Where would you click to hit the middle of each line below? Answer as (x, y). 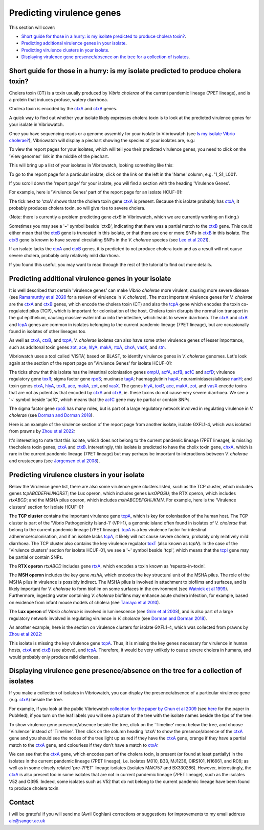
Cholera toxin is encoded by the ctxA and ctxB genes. (63, 109)
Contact (22, 802)
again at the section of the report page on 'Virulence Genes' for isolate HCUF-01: (90, 363)
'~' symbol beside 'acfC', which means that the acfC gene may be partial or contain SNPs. (100, 400)
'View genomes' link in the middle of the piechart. (59, 156)
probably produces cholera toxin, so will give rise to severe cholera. (77, 208)
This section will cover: (32, 27)
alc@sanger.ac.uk (27, 821)
